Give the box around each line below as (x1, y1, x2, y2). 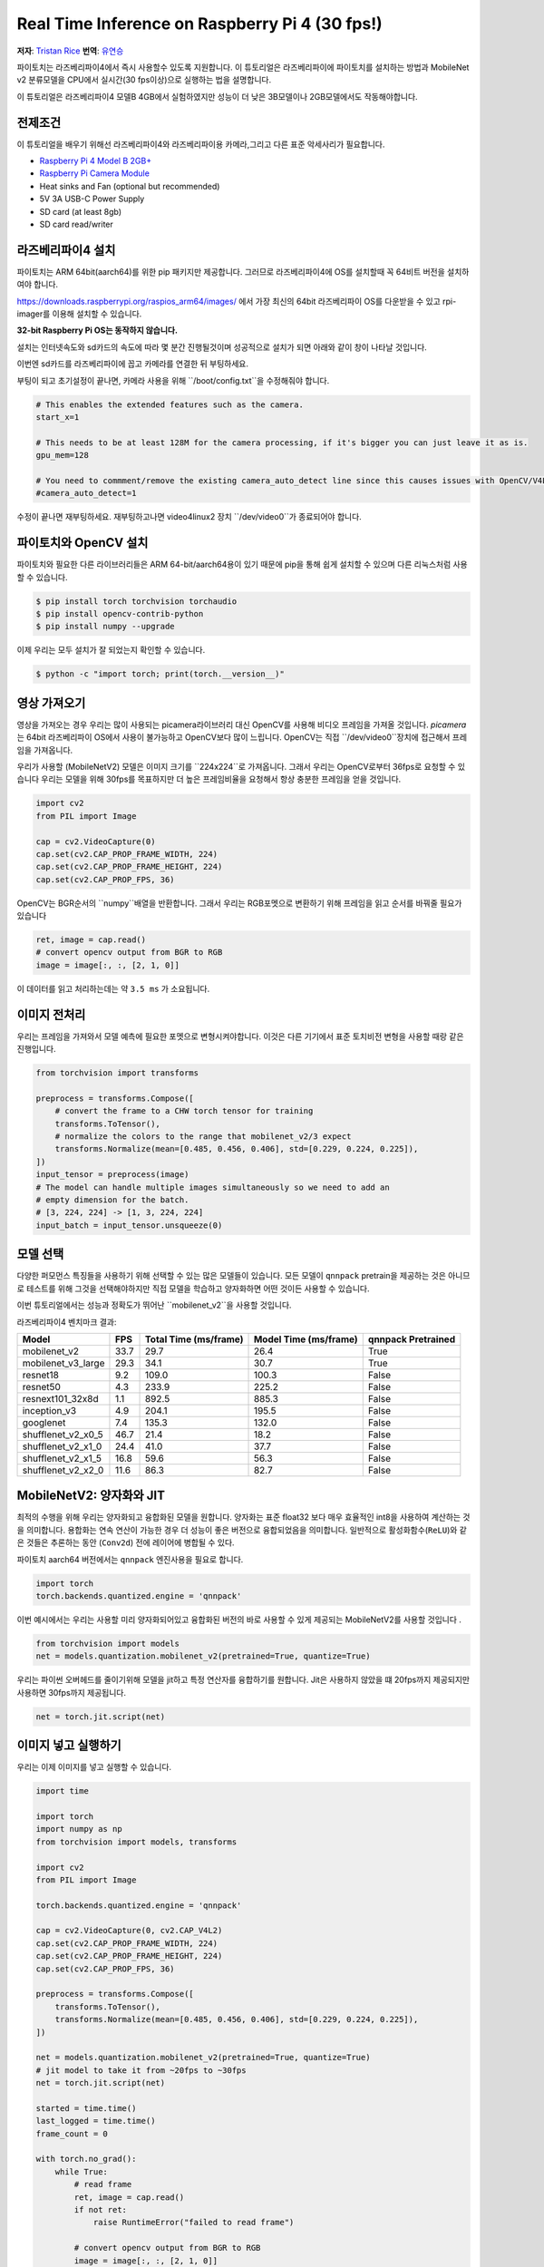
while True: (54, 2166, 109, 2176)
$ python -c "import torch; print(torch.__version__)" (35, 669, 285, 679)
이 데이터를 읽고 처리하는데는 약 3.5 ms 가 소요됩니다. (16, 983, 210, 994)
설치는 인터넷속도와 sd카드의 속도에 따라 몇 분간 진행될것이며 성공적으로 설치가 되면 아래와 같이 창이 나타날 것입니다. (16, 341, 428, 353)
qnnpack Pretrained (367, 1333, 456, 1346)
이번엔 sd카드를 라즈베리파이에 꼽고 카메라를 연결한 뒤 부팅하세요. (16, 358, 249, 369)
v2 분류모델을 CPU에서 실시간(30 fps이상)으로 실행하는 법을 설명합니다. (16, 74, 272, 85)
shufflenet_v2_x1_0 (22, 1440, 102, 1453)
